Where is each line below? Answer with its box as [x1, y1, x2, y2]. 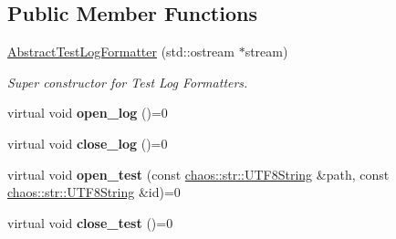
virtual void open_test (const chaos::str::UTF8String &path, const [7, 164, 390, 183]
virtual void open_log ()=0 [7, 103, 168, 122]
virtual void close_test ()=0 [7, 213, 173, 232]
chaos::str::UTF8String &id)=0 [7, 182, 181, 202]
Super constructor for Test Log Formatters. [7, 72, 248, 91]
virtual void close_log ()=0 [7, 133, 168, 152]
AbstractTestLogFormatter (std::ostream [7, 42, 234, 61]
